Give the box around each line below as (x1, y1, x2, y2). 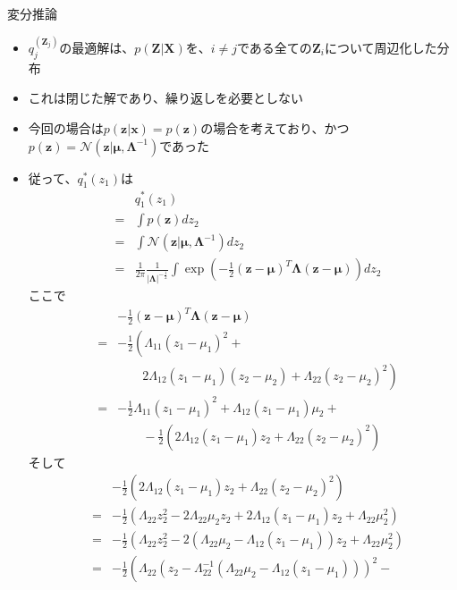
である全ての (237, 38, 312, 57)
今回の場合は (28, 119, 104, 138)
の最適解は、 (59, 38, 135, 57)
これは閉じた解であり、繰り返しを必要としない (28, 88, 304, 107)
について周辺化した (324, 38, 437, 57)
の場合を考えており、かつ (200, 119, 350, 138)
